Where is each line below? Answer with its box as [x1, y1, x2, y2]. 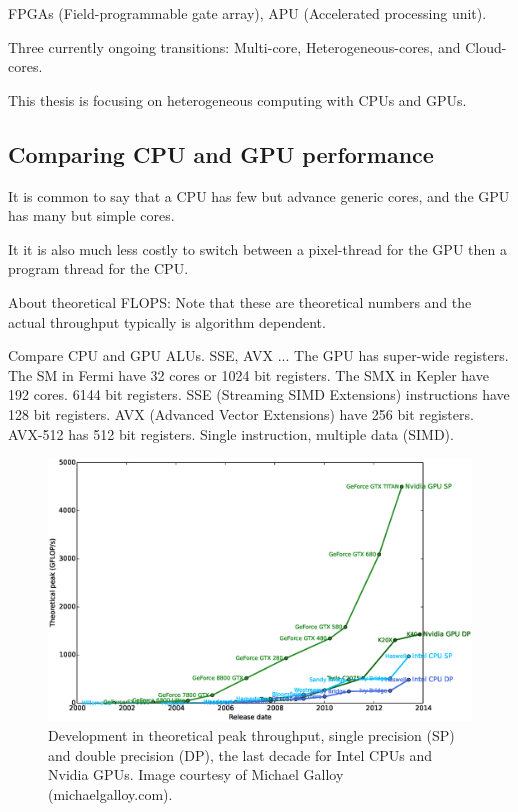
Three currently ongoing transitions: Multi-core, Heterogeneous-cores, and [8, 36, 461, 57]
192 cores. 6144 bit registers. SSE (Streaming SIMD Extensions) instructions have [8, 384, 510, 405]
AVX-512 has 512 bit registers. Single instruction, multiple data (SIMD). [8, 423, 454, 444]
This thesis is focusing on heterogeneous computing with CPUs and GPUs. [8, 89, 467, 110]
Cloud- [465, 36, 507, 57]
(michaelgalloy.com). [48, 783, 173, 804]
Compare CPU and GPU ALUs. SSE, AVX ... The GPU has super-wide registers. [8, 345, 509, 366]
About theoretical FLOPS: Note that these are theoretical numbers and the [8, 291, 472, 312]
